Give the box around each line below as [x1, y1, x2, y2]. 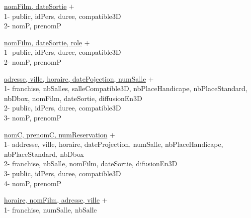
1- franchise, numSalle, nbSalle [4, 204, 97, 215]
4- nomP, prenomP [4, 178, 62, 188]
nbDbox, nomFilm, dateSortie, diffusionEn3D [4, 93, 142, 103]
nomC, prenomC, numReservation [4, 129, 108, 139]
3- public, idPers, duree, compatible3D [4, 168, 121, 178]
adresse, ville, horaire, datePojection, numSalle [4, 73, 146, 84]
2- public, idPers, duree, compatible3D [4, 103, 121, 113]
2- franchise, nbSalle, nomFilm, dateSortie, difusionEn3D [4, 158, 177, 169]
